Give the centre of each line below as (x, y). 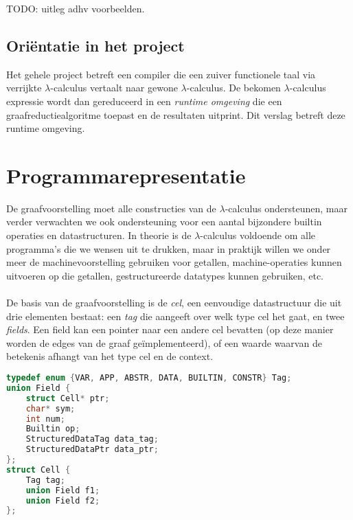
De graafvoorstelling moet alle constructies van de (111, 208)
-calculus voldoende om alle (258, 235)
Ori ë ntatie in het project (95, 45)
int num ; (45, 419)
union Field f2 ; (63, 500)
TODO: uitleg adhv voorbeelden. (76, 8)
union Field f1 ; (63, 490)
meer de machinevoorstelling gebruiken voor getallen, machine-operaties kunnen (174, 262)
